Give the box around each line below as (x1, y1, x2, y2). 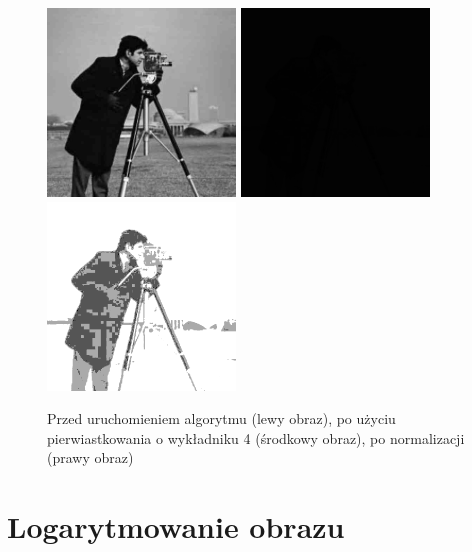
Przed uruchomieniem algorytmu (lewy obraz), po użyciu (47, 408, 396, 429)
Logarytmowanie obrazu (7, 506, 345, 547)
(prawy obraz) (47, 447, 134, 468)
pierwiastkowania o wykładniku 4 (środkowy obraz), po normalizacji (47, 427, 465, 448)
